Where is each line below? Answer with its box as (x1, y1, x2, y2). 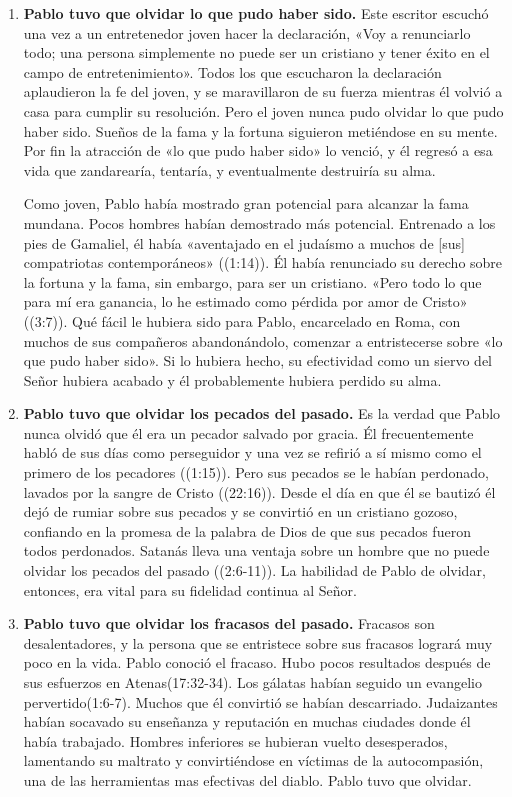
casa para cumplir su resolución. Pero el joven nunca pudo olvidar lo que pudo (23, 100, 504, 121)
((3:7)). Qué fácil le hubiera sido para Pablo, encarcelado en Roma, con (23, 310, 461, 331)
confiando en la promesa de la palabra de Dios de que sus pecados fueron (23, 520, 471, 541)
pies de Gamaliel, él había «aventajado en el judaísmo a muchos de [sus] (23, 232, 465, 253)
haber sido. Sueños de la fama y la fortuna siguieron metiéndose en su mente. (23, 120, 498, 141)
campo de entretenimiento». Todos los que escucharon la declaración (23, 61, 442, 82)
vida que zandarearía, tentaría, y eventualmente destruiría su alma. (23, 159, 436, 180)
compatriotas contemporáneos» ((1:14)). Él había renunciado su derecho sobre (23, 252, 503, 273)
